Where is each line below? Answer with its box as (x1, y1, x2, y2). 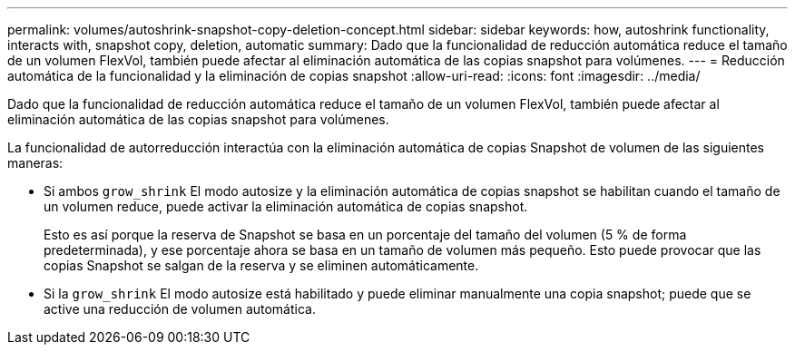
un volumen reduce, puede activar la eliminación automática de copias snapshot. (44, 199, 528, 214)
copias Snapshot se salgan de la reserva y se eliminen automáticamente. (44, 258, 479, 273)
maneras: (7, 155, 64, 171)
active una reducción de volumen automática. (44, 301, 316, 317)
